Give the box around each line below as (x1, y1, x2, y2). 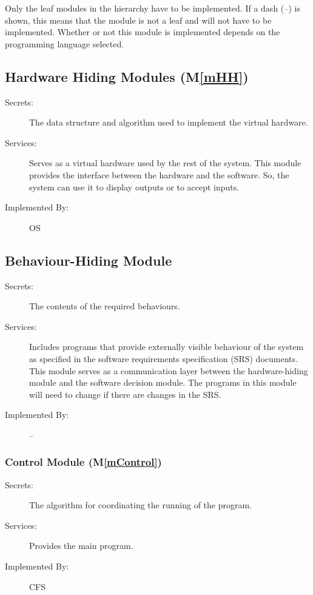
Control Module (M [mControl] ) (5, 454, 162, 469)
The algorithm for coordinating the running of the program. (29, 499, 252, 511)
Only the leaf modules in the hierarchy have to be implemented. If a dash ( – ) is (5, 2, 300, 14)
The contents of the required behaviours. (29, 300, 180, 312)
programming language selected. (5, 37, 124, 50)
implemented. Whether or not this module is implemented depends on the (5, 25, 280, 38)
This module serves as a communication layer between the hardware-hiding (29, 364, 308, 377)
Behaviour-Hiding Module (5, 250, 172, 269)
